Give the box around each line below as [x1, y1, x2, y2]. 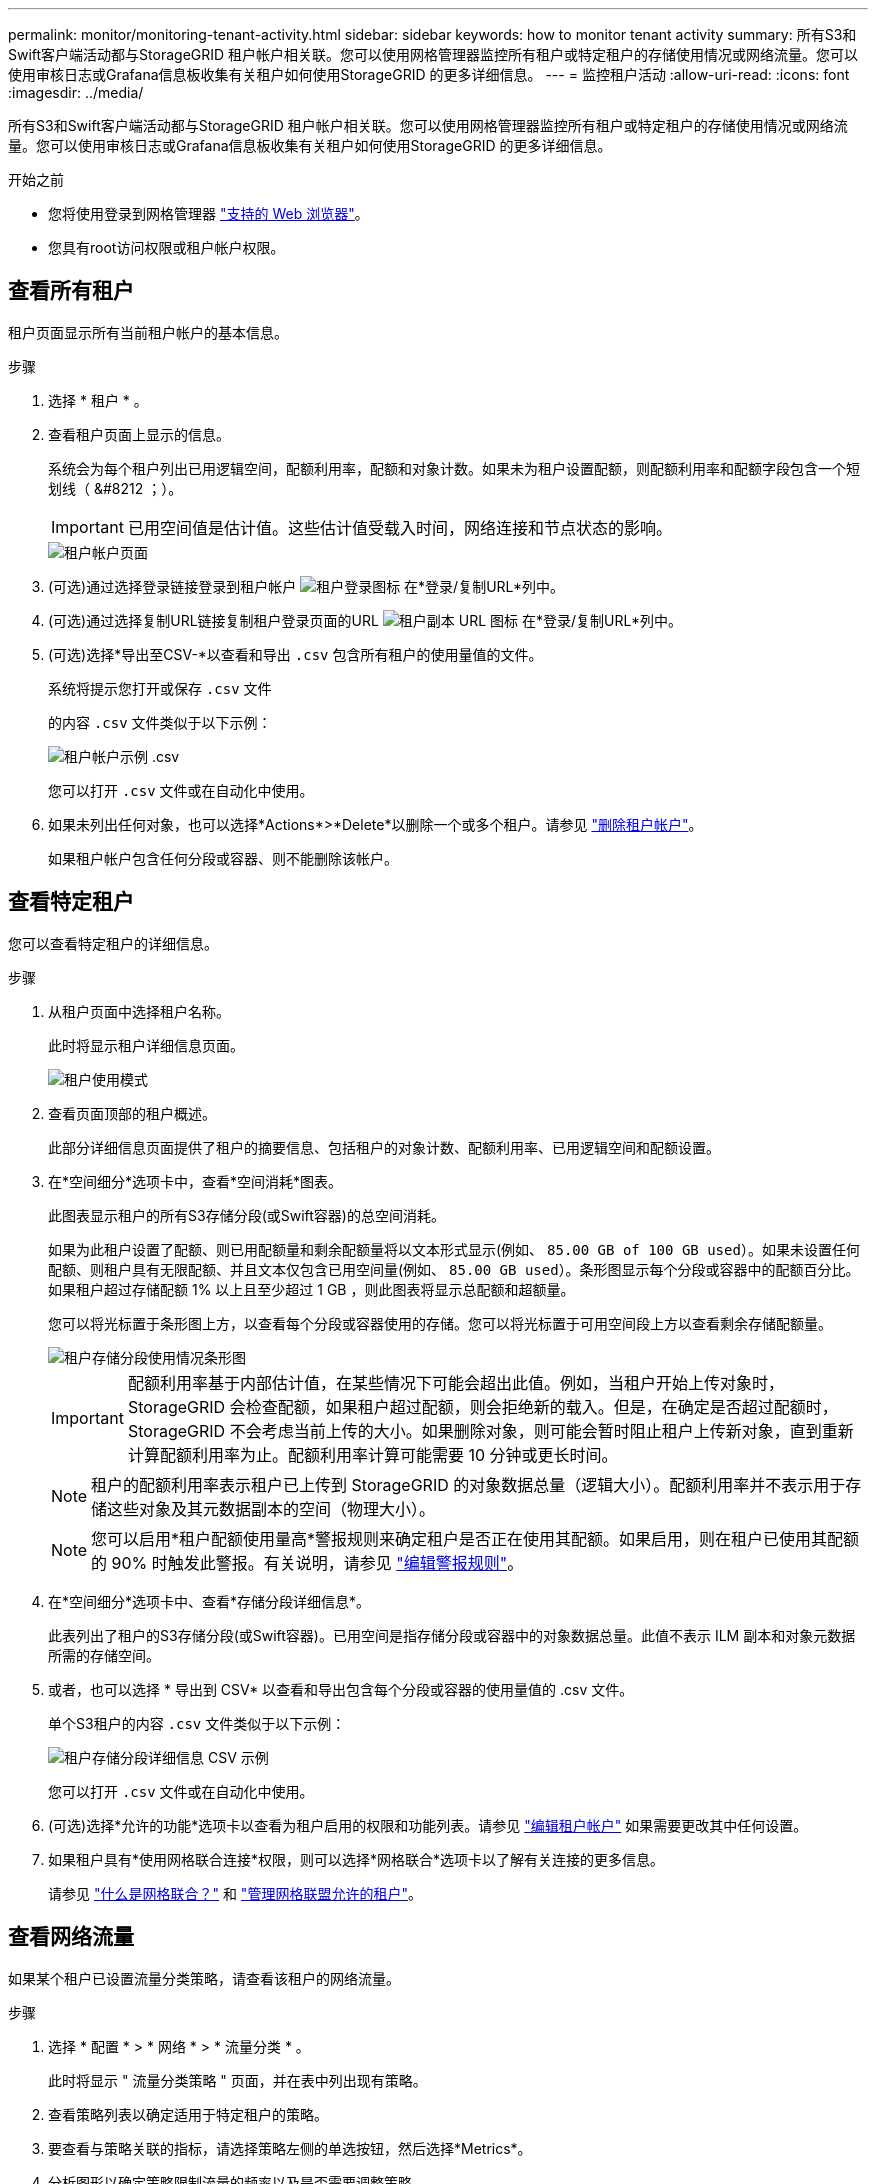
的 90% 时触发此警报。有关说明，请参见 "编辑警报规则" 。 [91, 1552, 524, 1573]
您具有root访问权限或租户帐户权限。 [48, 239, 285, 256]
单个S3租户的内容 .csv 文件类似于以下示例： [48, 1714, 346, 1732]
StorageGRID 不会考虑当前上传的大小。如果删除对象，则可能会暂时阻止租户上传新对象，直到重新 [127, 1420, 854, 1441]
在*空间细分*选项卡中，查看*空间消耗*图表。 [48, 1172, 343, 1190]
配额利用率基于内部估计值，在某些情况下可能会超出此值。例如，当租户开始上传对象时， [127, 1372, 784, 1393]
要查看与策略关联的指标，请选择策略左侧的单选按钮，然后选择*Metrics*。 [48, 2139, 532, 2157]
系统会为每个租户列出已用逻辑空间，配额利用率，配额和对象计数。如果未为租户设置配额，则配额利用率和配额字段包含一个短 [48, 459, 860, 477]
